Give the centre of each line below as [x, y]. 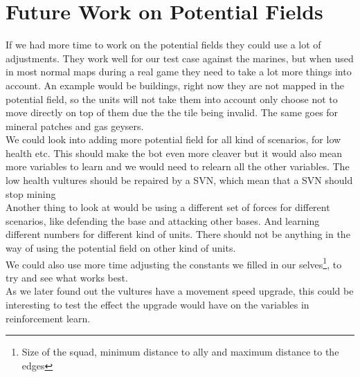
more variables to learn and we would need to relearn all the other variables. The [178, 166]
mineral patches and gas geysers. [75, 126]
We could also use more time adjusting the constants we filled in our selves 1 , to [174, 263]
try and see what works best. [67, 277]
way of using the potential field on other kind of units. [121, 248]
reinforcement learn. [48, 318]
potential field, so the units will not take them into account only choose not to [172, 99]
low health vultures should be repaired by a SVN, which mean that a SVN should [179, 180]
